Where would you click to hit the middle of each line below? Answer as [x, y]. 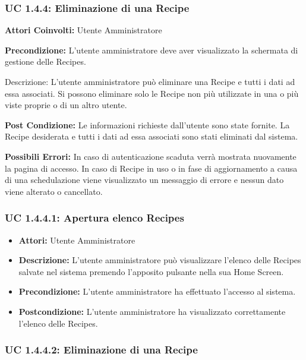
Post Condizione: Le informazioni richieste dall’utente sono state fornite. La [147, 124]
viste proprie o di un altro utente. [66, 105]
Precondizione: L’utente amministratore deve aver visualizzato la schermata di [152, 50]
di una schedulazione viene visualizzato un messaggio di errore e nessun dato [144, 180]
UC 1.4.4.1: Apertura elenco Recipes [94, 218]
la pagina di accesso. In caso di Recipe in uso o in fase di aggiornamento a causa [151, 168]
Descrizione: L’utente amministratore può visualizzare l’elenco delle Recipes [160, 260]
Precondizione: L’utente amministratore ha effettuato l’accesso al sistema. [157, 291]
